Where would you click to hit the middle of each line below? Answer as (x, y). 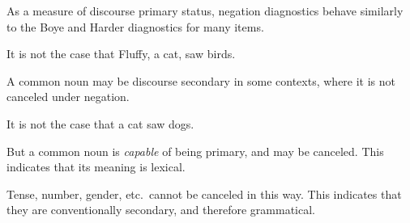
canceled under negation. (68, 97)
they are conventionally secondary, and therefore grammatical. (161, 210)
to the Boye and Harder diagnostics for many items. (135, 26)
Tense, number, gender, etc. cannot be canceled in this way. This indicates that (204, 194)
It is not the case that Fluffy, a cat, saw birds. (121, 54)
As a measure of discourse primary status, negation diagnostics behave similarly (205, 11)
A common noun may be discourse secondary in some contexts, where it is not (201, 80)
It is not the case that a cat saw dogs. (100, 123)
